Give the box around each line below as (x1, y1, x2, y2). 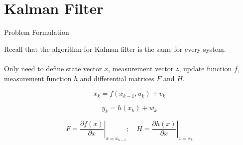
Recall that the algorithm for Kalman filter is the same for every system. (4, 43, 226, 54)
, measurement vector (108, 63, 174, 73)
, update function (179, 63, 232, 73)
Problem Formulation (4, 27, 69, 37)
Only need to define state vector (4, 63, 102, 73)
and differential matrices (80, 73, 154, 83)
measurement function (4, 73, 72, 83)
